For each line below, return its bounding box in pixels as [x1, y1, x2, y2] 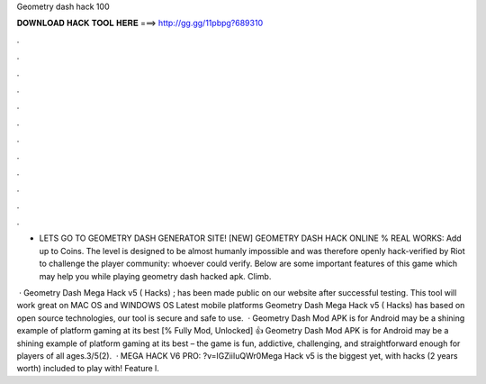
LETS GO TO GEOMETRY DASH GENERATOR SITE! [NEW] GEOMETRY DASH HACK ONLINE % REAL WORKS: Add [39, 233, 463, 243]
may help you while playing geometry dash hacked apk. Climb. [39, 270, 272, 281]
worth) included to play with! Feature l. [16, 363, 159, 374]
